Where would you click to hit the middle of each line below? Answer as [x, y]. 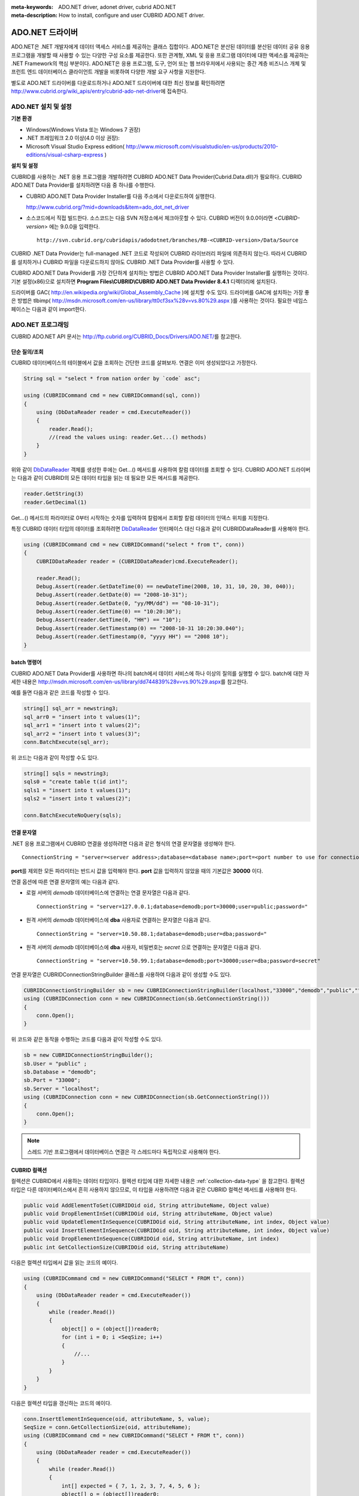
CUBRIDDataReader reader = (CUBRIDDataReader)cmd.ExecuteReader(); [137, 561]
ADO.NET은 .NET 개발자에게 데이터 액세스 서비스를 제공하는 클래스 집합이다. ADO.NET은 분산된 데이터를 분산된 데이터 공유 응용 [161, 47]
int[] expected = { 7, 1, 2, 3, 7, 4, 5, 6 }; [131, 1486]
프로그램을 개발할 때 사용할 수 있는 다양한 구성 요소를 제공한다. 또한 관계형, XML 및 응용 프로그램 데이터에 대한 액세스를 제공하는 [160, 55]
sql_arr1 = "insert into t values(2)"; [82, 725]
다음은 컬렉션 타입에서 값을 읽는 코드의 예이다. [65, 1263]
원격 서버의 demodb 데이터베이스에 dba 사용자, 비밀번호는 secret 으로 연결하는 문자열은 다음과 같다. [144, 947]
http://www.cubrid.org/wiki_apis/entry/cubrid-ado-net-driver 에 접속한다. [99, 91]
